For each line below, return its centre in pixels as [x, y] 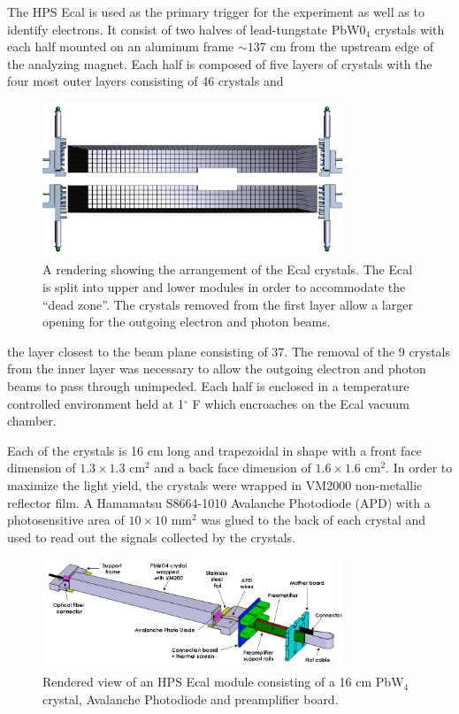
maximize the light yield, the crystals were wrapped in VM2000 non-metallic [215, 484]
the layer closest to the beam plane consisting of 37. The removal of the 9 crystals [229, 351]
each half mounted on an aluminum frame [121, 46]
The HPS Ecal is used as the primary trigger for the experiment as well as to [216, 12]
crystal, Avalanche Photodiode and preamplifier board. [191, 699]
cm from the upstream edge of [352, 46]
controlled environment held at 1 [96, 403]
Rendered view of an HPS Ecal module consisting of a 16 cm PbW [223, 682]
